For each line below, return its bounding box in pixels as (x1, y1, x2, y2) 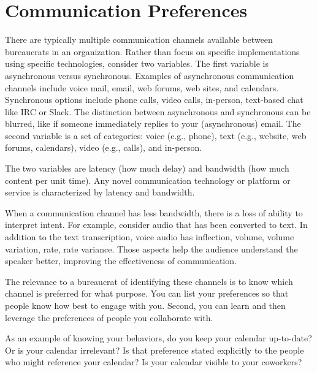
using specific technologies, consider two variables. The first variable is (5, 57, 269, 70)
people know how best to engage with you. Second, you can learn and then (5, 299, 286, 311)
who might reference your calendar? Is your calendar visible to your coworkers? (5, 355, 302, 368)
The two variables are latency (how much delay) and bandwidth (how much (5, 162, 289, 175)
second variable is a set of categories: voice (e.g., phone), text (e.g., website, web (5, 129, 307, 142)
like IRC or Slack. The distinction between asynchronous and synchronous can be (5, 105, 311, 118)
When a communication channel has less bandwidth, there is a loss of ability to (5, 206, 303, 219)
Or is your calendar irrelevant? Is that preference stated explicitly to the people (5, 343, 304, 356)
